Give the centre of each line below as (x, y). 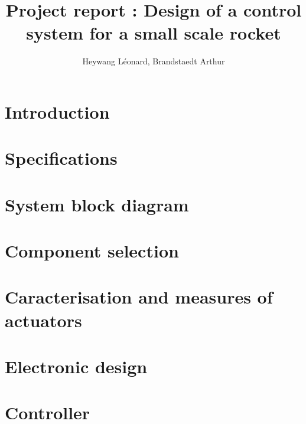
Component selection (92, 251)
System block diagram (97, 204)
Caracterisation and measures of (139, 297)
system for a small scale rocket (154, 33)
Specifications (61, 158)
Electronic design (76, 366)
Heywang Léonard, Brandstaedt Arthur (154, 61)
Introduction (57, 111)
